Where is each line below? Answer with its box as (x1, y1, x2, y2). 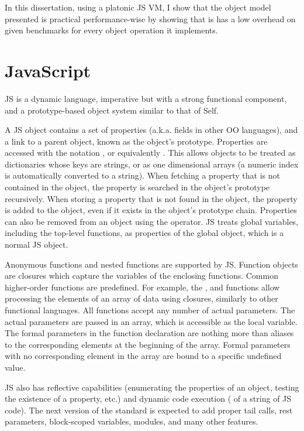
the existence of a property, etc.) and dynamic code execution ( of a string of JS (5, 392, 292, 405)
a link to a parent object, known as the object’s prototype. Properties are (5, 135, 268, 147)
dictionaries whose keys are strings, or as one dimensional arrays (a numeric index (5, 158, 299, 170)
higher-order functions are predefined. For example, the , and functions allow (5, 281, 280, 293)
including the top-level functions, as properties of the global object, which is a (5, 227, 284, 239)
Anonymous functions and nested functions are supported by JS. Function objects (5, 258, 298, 270)
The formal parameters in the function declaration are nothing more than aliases (5, 327, 294, 339)
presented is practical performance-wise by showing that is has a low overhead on (5, 12, 296, 25)
